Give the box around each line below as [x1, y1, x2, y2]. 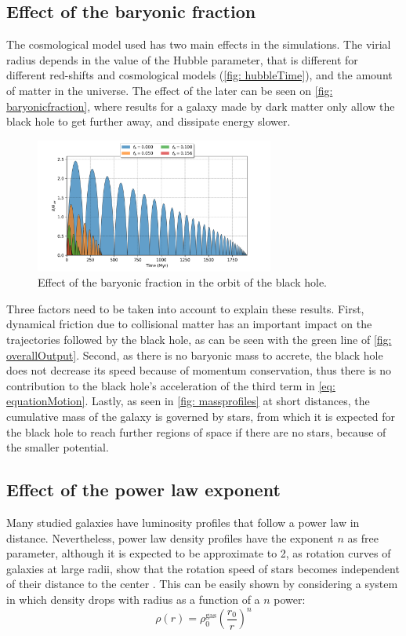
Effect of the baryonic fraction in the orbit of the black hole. [38, 274, 327, 291]
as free [347, 529, 379, 546]
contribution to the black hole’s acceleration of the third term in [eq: [6, 377, 335, 393]
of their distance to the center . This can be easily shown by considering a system [6, 576, 398, 592]
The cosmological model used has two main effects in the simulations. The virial [6, 36, 391, 53]
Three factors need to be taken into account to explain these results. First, [6, 300, 364, 316]
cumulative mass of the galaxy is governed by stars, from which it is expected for [6, 408, 396, 425]
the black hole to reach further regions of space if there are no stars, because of [6, 423, 386, 440]
